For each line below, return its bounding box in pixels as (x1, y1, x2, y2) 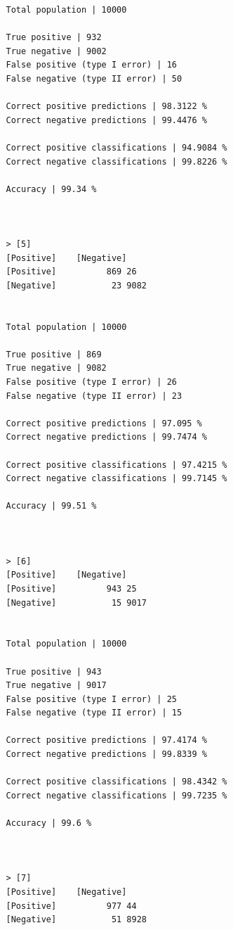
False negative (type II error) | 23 (6, 390, 182, 401)
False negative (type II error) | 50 (6, 73, 182, 84)
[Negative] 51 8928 (6, 915, 147, 925)
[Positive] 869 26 (6, 267, 137, 277)
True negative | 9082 (6, 363, 107, 374)
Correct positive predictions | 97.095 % (6, 418, 202, 428)
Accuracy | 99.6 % (6, 818, 92, 829)
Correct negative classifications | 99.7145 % (6, 473, 227, 484)
